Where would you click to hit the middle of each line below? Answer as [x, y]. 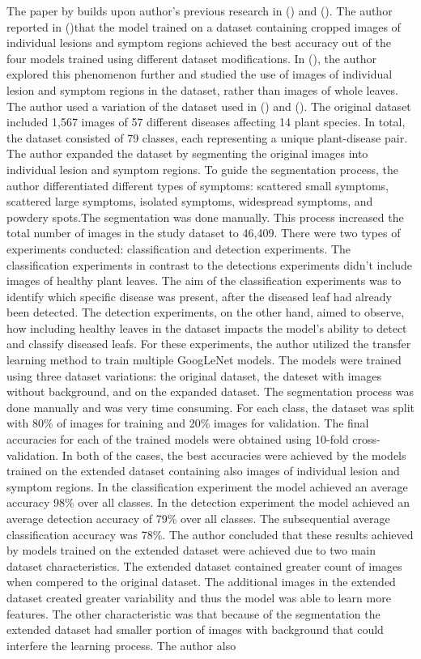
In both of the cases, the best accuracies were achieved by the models [234, 455]
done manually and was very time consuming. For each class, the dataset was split [210, 407]
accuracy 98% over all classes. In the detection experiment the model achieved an [208, 502]
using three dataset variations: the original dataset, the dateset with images [194, 375]
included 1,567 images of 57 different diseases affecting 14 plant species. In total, [206, 122]
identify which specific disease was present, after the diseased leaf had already [199, 296]
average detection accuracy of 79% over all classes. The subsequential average [198, 518]
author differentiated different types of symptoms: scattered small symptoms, [198, 185]
